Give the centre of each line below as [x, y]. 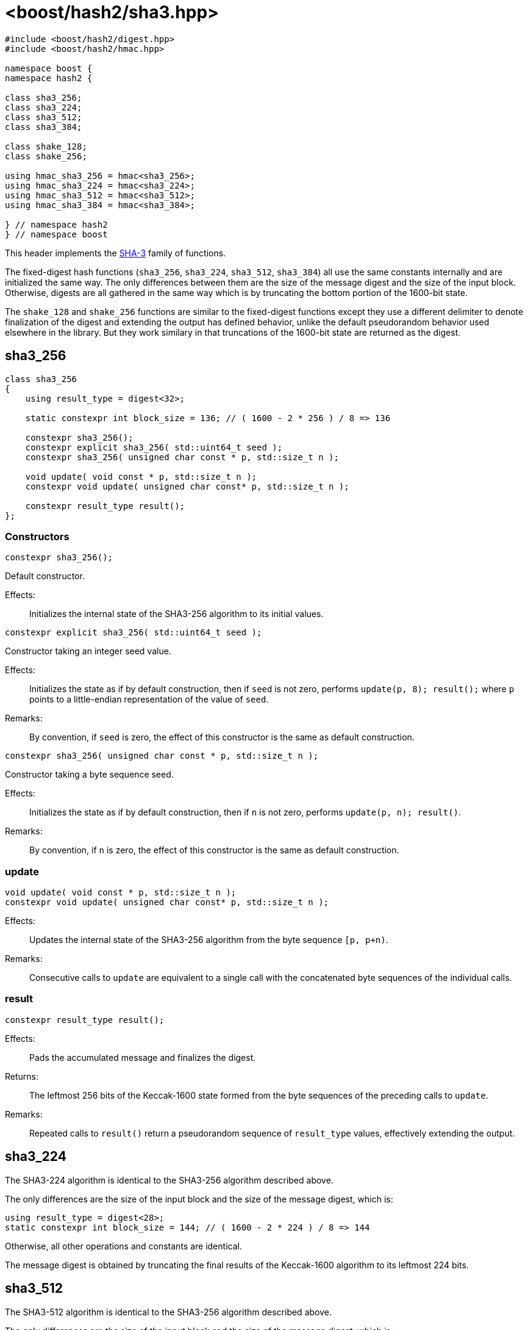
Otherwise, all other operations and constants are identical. [123, 1246]
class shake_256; [46, 156]
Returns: [22, 1076]
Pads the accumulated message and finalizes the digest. [143, 1057]
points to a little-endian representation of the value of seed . [149, 699]
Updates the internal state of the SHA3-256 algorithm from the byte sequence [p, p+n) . [209, 940]
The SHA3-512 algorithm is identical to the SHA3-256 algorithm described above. [168, 1312]
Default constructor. [45, 576]
